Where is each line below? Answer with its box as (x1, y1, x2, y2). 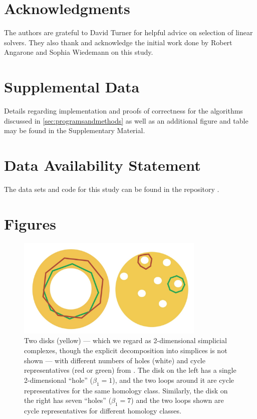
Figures (4, 213, 56, 234)
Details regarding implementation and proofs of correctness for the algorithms (4, 106, 243, 116)
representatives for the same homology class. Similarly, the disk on (24, 385, 228, 395)
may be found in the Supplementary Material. (4, 125, 145, 136)
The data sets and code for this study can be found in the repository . (4, 183, 219, 194)
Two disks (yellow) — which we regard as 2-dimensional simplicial (24, 335, 227, 346)
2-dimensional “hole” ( (24, 374, 93, 385)
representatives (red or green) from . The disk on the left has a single (24, 365, 236, 375)
